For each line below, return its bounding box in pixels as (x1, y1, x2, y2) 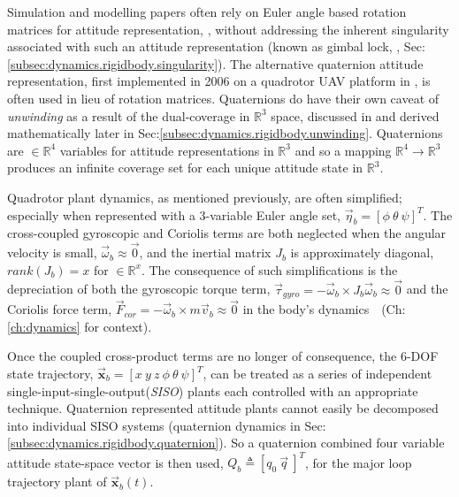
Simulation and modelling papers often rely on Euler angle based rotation (7, 3, 407, 20)
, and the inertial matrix (139, 243, 272, 262)
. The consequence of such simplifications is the (141, 260, 398, 279)
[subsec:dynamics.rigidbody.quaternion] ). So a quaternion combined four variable (7, 433, 445, 452)
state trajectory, (7, 364, 94, 382)
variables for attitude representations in (59, 141, 274, 159)
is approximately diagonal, (290, 243, 434, 262)
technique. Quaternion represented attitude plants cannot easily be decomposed (7, 399, 439, 417)
